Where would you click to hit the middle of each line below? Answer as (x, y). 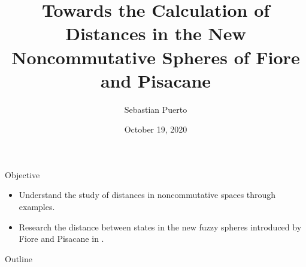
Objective (22, 174)
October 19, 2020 (156, 129)
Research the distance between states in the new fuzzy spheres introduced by (160, 226)
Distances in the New (156, 33)
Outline (19, 258)
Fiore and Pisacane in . (61, 238)
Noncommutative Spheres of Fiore (156, 57)
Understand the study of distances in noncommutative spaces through (147, 195)
